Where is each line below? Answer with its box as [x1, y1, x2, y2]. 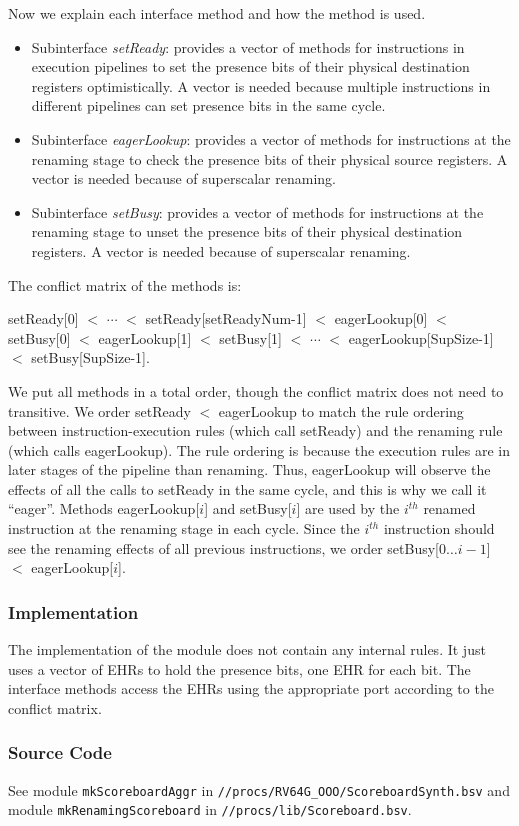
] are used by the [296, 498, 400, 519]
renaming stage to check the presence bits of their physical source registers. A [31, 148, 508, 169]
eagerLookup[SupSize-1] [348, 327, 494, 348]
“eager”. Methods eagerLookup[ [8, 498, 200, 519]
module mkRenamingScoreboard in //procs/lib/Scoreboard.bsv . [8, 799, 412, 820]
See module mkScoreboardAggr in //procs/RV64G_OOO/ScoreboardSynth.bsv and [8, 779, 510, 800]
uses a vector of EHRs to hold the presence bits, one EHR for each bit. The [8, 658, 471, 679]
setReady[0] [8, 308, 79, 329]
